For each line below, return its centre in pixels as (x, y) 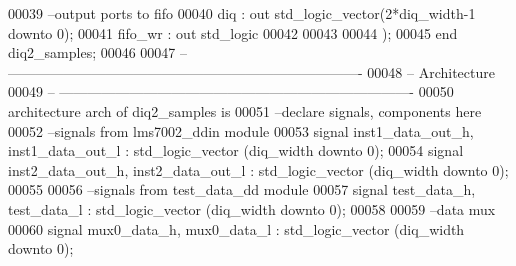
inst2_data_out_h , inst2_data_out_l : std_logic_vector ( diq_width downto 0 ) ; (258, 169)
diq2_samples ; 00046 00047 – (98, 52)
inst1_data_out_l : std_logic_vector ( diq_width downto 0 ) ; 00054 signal (236, 150)
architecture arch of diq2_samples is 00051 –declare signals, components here (245, 110)
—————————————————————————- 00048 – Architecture (251, 71)
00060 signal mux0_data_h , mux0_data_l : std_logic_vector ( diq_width (236, 228)
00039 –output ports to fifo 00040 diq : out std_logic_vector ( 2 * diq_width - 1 (242, 13)
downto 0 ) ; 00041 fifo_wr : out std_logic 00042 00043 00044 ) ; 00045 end (233, 32)
